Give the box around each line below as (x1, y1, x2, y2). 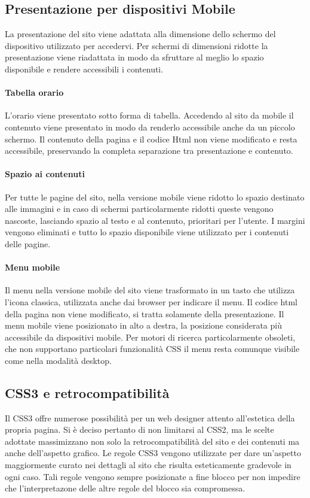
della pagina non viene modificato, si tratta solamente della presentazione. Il (5, 307, 284, 320)
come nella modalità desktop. (5, 354, 112, 366)
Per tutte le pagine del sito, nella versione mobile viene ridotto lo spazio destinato (5, 190, 305, 203)
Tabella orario (5, 86, 64, 99)
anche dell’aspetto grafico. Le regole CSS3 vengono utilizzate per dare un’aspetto (5, 447, 301, 459)
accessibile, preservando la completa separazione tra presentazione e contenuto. (5, 144, 293, 157)
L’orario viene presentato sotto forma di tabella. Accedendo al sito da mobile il (5, 109, 294, 122)
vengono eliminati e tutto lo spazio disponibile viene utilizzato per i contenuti (5, 226, 289, 238)
